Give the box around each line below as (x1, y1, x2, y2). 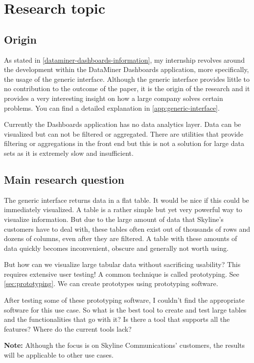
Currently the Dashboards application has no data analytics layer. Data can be (4, 119, 241, 129)
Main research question (4, 171, 125, 187)
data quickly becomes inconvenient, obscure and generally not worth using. (4, 242, 229, 253)
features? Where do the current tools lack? (4, 323, 132, 334)
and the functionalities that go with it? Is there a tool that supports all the (4, 314, 230, 324)
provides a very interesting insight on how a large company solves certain (4, 93, 223, 103)
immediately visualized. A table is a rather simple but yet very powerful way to (4, 204, 242, 215)
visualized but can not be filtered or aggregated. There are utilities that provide (4, 128, 243, 139)
